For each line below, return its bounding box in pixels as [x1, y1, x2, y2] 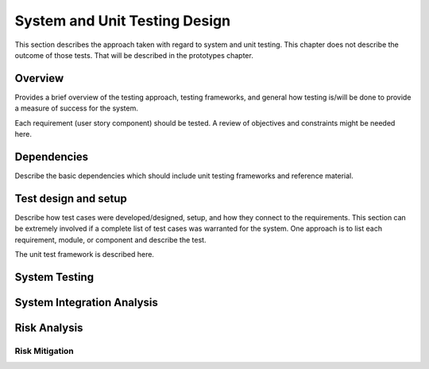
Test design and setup [14, 192, 127, 205]
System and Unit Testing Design [14, 12, 230, 29]
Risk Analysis [14, 320, 83, 334]
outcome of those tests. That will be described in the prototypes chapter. [14, 50, 253, 60]
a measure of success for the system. [14, 103, 138, 113]
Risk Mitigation [14, 345, 75, 356]
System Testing [14, 270, 95, 284]
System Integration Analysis [14, 295, 158, 309]
